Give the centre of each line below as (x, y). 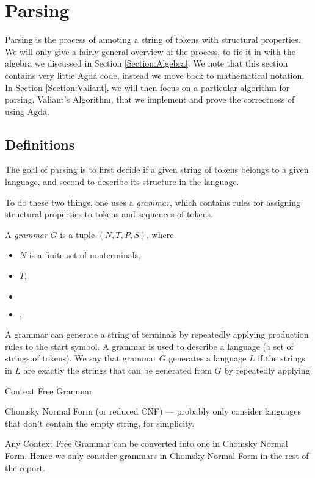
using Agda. (27, 111)
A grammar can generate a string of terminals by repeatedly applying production (157, 334)
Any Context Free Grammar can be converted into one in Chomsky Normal (147, 444)
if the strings (281, 358)
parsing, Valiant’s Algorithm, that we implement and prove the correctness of (150, 99)
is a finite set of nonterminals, (85, 255)
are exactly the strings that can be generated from (118, 370)
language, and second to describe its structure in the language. (122, 182)
